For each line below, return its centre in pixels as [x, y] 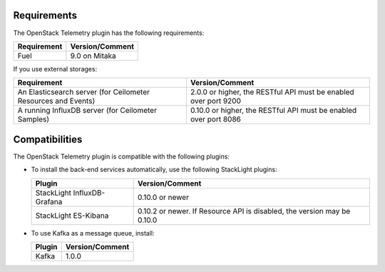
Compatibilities [48, 139]
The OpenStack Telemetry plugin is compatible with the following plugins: [121, 156]
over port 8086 [216, 119]
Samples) [34, 119]
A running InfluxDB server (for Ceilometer [87, 111]
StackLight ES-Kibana [72, 216]
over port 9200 [216, 101]
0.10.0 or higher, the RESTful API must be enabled [273, 111]
